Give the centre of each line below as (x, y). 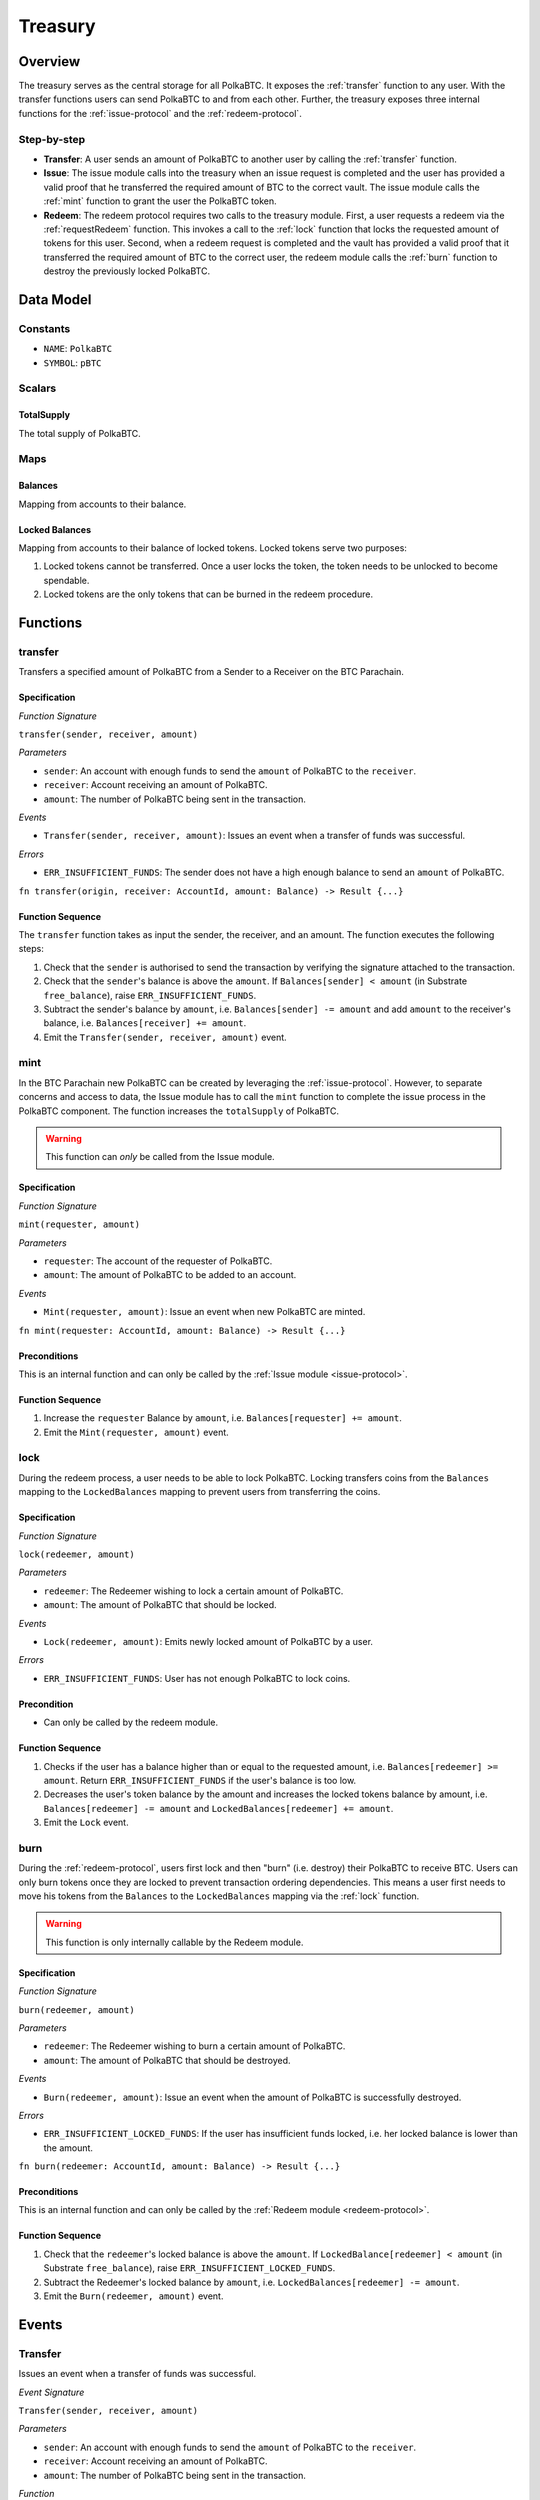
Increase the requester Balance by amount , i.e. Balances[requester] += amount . (222, 1418)
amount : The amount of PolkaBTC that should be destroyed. (167, 2060)
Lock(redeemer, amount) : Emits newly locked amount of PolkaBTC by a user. (208, 1641)
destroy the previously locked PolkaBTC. (126, 271)
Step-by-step (52, 139)
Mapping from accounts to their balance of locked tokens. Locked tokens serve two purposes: (212, 547)
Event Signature (51, 2392)
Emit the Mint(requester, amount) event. (136, 1432)
